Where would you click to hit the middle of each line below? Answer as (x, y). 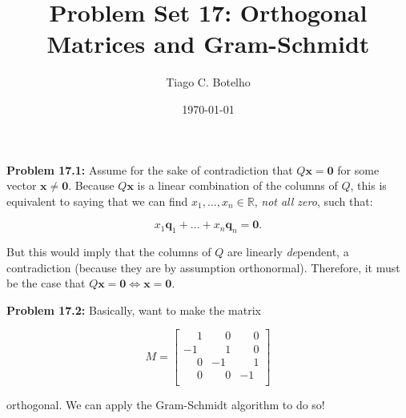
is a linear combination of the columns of (237, 185)
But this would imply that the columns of (109, 252)
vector (22, 185)
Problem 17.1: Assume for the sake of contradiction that (150, 169)
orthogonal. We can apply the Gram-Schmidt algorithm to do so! (166, 404)
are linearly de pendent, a (288, 252)
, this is (368, 185)
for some (358, 169)
